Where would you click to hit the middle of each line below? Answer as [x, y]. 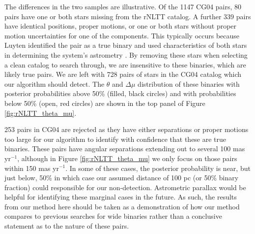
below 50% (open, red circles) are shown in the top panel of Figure [105, 103]
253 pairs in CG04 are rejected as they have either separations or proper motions [127, 129]
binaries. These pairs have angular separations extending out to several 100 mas [125, 149]
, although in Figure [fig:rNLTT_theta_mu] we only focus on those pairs [127, 158]
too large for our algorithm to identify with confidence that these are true [115, 139]
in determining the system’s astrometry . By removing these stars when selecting [126, 54]
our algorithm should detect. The [55, 84]
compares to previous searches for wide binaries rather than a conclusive [113, 216]
